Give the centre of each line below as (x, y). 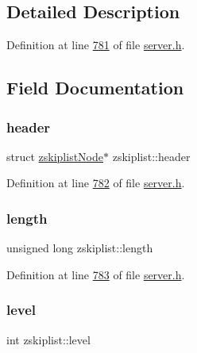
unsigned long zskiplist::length (80, 248)
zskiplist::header (151, 156)
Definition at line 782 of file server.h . (96, 183)
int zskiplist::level (48, 339)
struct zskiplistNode (55, 156)
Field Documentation (95, 88)
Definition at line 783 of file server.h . (96, 274)
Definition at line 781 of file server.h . (96, 45)
